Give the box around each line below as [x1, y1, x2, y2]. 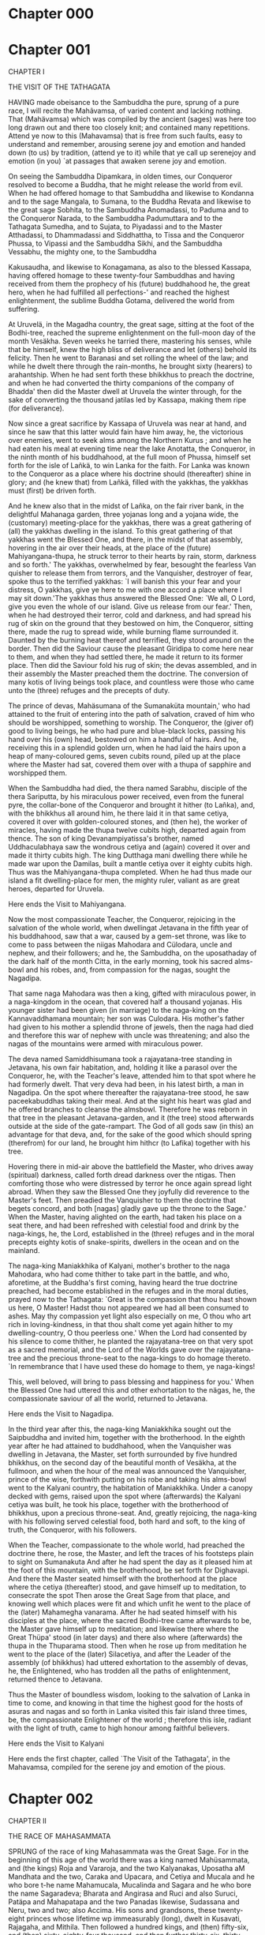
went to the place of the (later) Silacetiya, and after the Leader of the [8, 1649, 231, 1659]
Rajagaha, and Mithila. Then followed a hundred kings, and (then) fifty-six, [8, 1922, 249, 1932]
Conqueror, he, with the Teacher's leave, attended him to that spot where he [8, 1071, 256, 1081]
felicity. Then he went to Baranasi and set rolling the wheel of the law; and [8, 353, 248, 363]
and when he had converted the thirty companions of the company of [8, 378, 234, 388]
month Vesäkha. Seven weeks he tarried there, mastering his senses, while [8, 336, 252, 346]
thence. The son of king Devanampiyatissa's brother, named [8, 834, 204, 843]
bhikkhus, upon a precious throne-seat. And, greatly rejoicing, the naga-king [8, 1509, 257, 1518]
